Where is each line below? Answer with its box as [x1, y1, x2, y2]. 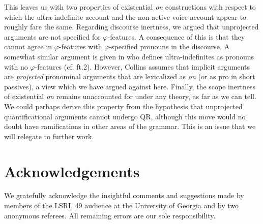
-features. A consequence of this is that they [107, 31, 245, 42]
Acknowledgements [4, 161, 140, 181]
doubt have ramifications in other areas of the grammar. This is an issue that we [4, 121, 256, 132]
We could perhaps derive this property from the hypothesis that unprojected [4, 101, 243, 111]
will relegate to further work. [4, 131, 94, 141]
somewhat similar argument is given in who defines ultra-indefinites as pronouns [4, 51, 254, 61]
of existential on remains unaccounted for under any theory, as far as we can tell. [4, 91, 256, 102]
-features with [59, 41, 102, 52]
